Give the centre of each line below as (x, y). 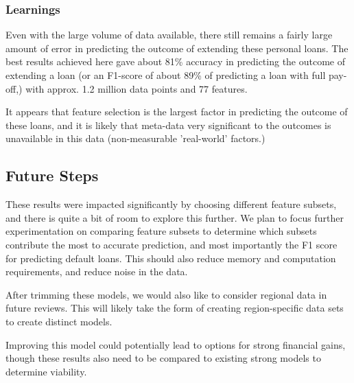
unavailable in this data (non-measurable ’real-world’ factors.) (135, 138)
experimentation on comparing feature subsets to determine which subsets (161, 231)
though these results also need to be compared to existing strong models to (163, 358)
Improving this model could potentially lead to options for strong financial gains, (176, 344)
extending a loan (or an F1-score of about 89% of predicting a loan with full (166, 75)
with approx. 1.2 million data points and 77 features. (137, 88)
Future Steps (52, 175)
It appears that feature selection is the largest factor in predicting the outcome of (177, 112)
